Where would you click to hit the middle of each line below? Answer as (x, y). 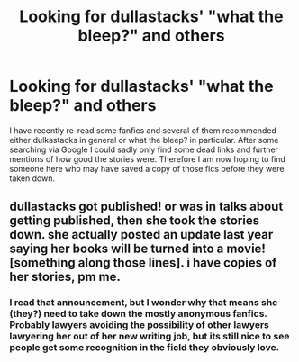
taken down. (32, 178)
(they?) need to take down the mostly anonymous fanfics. (138, 314)
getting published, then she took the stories (134, 221)
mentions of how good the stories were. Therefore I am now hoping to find (148, 158)
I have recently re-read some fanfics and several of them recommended (143, 130)
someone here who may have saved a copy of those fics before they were (147, 168)
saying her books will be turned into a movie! (137, 249)
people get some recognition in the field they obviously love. (145, 348)
